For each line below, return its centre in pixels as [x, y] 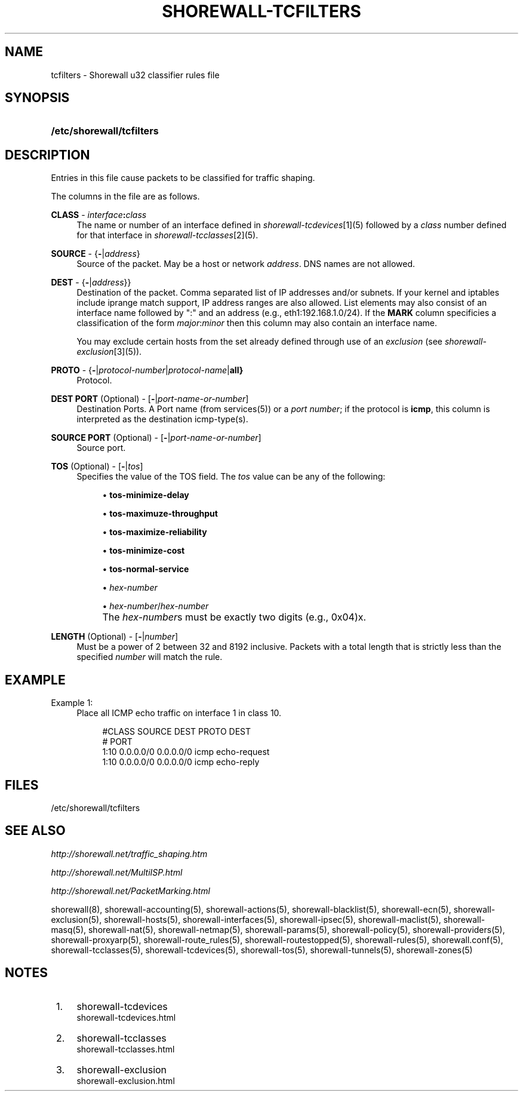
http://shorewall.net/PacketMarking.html [130, 891]
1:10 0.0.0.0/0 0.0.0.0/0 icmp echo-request [186, 752]
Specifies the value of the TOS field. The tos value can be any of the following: [231, 477]
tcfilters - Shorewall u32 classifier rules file [135, 75]
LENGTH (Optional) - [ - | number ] [115, 637]
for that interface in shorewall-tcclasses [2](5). [167, 235]
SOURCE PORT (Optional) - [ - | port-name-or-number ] [156, 438]
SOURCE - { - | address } [96, 254]
